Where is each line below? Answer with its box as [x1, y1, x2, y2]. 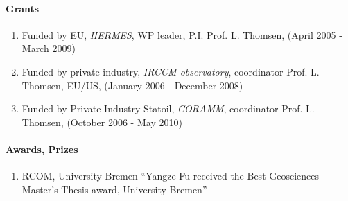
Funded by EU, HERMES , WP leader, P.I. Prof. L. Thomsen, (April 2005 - [21, 27, 342, 42]
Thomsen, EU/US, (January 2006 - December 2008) [21, 78, 243, 92]
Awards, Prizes [6, 141, 78, 156]
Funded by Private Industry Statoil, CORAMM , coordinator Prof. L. [21, 101, 315, 116]
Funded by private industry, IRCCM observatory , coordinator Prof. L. [21, 64, 320, 78]
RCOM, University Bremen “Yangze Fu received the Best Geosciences [21, 168, 320, 183]
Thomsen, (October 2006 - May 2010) [21, 114, 182, 129]
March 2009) [21, 41, 76, 55]
